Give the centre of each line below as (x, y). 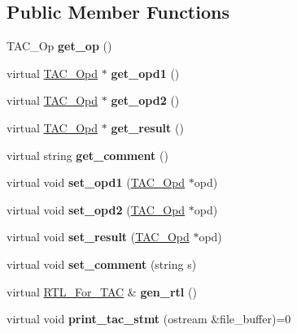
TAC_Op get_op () (59, 46)
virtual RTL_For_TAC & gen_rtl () (102, 291)
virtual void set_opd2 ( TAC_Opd (96, 209)
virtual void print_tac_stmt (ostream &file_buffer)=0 (149, 319)
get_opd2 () (145, 100)
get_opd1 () (145, 73)
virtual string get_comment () (87, 155)
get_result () (147, 127)
